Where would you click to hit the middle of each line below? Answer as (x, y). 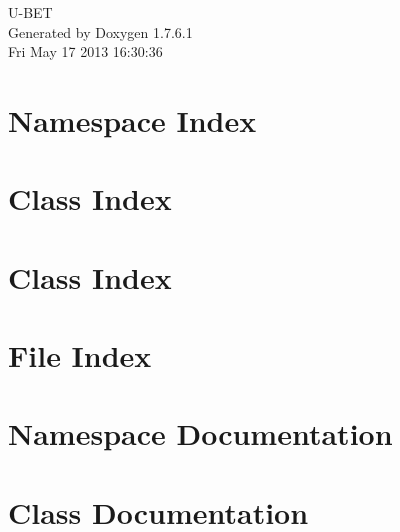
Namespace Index (132, 119)
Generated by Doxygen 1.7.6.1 (100, 31)
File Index (80, 355)
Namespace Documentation (200, 433)
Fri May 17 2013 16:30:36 (85, 51)
